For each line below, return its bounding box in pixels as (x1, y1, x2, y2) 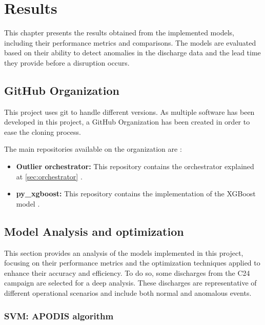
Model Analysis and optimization (4, 223, 184, 239)
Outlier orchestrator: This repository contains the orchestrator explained (16, 161, 254, 172)
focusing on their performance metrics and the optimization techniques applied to (4, 257, 260, 268)
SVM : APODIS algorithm (4, 309, 114, 322)
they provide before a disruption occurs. (4, 57, 130, 68)
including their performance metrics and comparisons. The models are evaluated (4, 37, 256, 48)
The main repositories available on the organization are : (4, 144, 182, 154)
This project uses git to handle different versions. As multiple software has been (4, 106, 255, 117)
